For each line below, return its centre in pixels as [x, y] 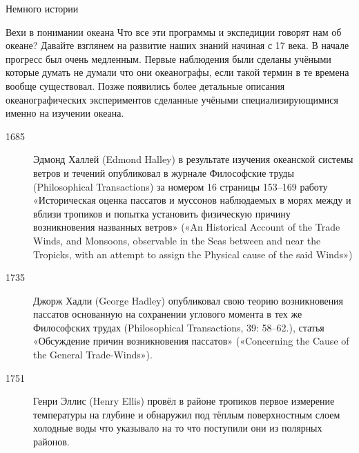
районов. [51, 442]
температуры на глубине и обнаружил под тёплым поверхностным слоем [187, 414]
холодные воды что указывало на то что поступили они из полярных [178, 428]
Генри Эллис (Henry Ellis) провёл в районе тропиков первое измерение [184, 401]
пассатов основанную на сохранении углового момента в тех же [168, 314]
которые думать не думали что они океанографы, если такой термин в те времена [177, 72]
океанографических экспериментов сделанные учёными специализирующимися [172, 99]
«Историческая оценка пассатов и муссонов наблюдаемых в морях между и [192, 200]
